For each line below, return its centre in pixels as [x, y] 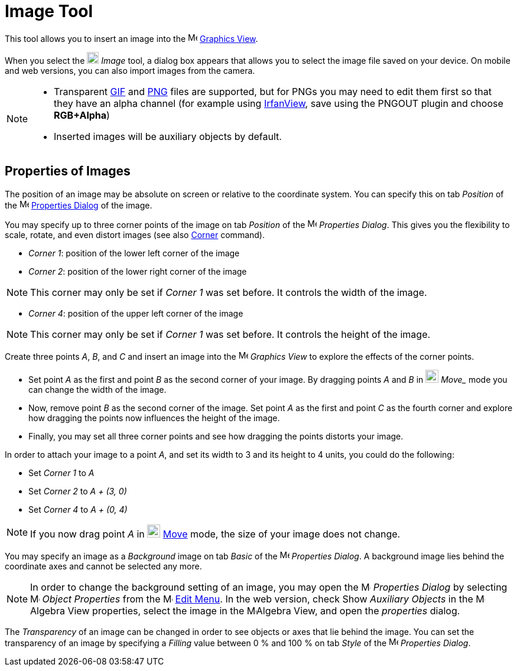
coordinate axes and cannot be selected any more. [103, 566]
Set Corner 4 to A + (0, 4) [78, 509]
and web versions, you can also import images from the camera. [130, 70]
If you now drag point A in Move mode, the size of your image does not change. [215, 534]
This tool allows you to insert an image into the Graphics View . [131, 38]
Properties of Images [68, 171]
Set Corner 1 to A [61, 473]
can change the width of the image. [97, 389]
